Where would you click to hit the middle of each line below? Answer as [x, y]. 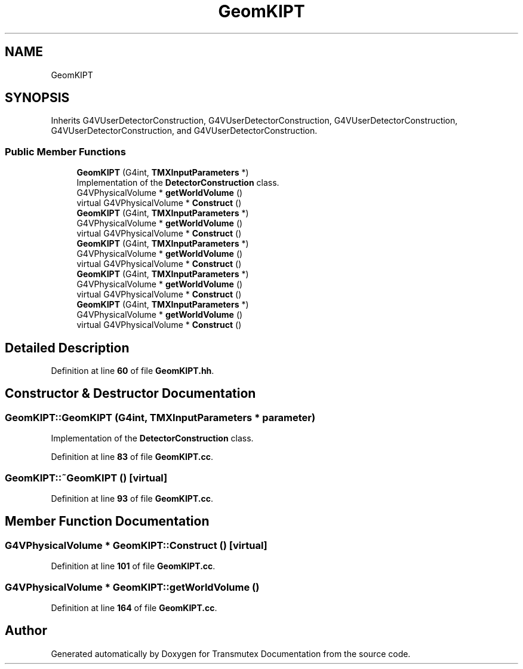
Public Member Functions [65, 151]
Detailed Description [67, 348]
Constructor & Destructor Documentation [130, 394]
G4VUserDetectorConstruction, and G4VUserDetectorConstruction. [184, 131]
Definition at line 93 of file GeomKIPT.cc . [132, 498]
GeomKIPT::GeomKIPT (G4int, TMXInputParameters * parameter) [160, 417]
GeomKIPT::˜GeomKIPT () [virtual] [86, 478]
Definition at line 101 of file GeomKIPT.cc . [133, 566]
